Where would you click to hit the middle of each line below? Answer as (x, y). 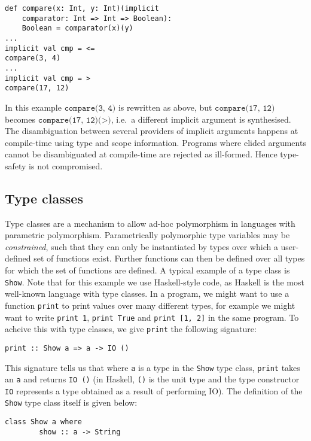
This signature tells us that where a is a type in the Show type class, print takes (153, 367)
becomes (20, 119)
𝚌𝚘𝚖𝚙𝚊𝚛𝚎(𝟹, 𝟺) (90, 108)
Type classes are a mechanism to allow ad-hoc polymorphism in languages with (150, 223)
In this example (33, 107)
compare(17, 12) (37, 88)
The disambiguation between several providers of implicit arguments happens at (152, 131)
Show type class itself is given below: (71, 402)
